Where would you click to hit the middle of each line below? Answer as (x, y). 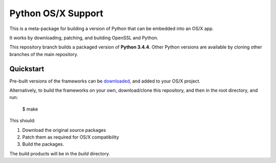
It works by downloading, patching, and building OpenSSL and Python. (84, 38)
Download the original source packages (64, 130)
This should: (22, 121)
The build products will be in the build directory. (60, 153)
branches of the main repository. (44, 54)
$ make (30, 109)
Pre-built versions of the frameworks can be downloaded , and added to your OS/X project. (105, 81)
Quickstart (27, 69)
